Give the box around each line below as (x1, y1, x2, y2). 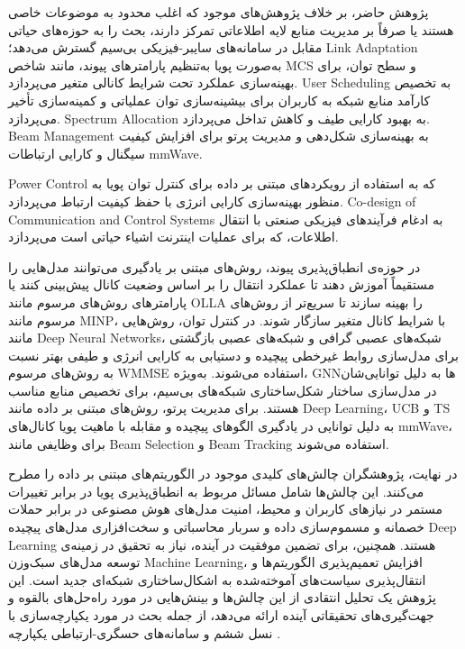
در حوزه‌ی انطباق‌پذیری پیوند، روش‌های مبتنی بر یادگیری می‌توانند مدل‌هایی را (8, 257, 421, 276)
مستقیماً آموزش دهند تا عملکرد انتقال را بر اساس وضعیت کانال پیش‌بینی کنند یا (8, 275, 435, 294)
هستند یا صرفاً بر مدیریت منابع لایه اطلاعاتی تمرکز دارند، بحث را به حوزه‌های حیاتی (8, 20, 454, 39)
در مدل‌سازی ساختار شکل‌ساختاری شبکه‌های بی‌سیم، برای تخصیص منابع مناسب (8, 380, 437, 399)
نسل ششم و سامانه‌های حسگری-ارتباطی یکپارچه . (8, 623, 281, 642)
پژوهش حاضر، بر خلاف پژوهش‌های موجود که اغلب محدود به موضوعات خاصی (8, 3, 429, 21)
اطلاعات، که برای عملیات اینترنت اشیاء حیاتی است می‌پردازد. (8, 227, 339, 246)
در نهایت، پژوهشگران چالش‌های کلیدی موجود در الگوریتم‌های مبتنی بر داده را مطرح (8, 464, 458, 483)
